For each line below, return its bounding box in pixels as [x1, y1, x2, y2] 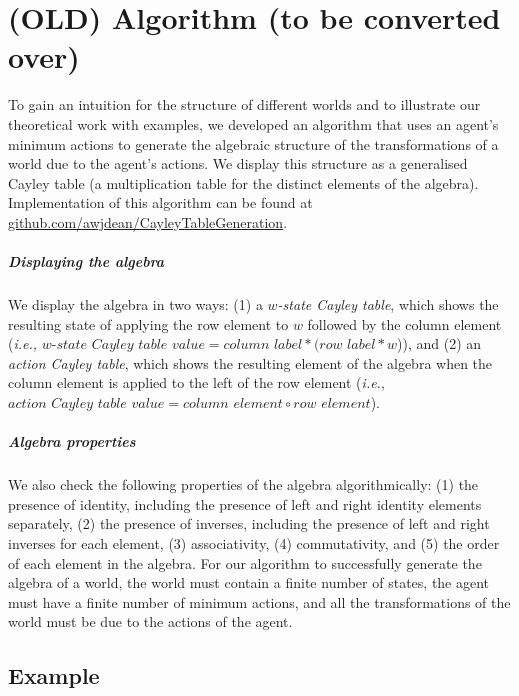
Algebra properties [8, 431, 136, 452]
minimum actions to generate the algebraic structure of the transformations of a [8, 133, 499, 154]
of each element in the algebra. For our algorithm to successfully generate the [8, 552, 482, 573]
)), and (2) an [397, 333, 482, 354]
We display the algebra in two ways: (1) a [8, 294, 263, 315]
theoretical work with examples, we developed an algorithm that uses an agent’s [8, 113, 499, 134]
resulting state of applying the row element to [8, 313, 289, 334]
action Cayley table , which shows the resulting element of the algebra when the [8, 352, 493, 373]
